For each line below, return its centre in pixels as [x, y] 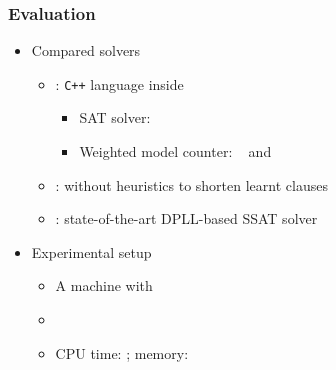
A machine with [104, 285]
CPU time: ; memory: [122, 352]
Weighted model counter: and [175, 151]
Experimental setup [91, 251]
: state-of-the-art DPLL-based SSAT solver [186, 218]
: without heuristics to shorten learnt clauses [191, 184]
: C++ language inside [119, 83]
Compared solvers [86, 50]
